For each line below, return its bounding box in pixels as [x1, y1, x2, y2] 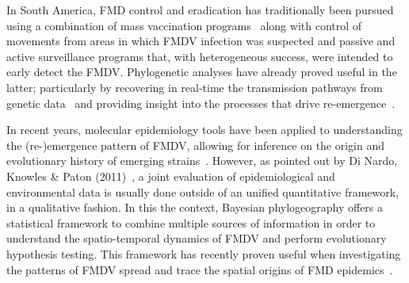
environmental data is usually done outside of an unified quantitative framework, [6, 183, 399, 200]
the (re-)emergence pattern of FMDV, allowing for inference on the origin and [6, 136, 385, 153]
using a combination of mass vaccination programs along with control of [6, 17, 362, 33]
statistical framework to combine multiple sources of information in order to [6, 214, 376, 231]
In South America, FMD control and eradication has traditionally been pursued [6, 2, 394, 17]
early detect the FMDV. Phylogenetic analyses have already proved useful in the [6, 63, 397, 80]
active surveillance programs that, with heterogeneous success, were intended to [6, 48, 393, 64]
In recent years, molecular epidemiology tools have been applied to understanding [6, 121, 403, 138]
